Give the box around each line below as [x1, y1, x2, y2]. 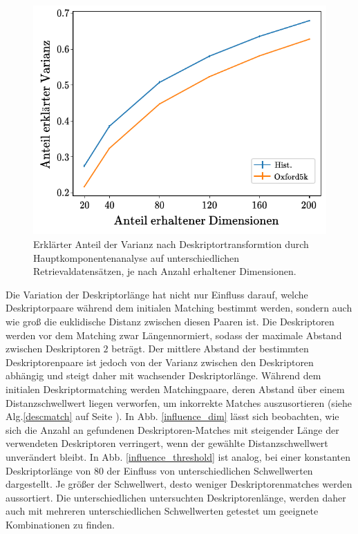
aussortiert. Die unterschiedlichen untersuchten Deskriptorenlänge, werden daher [6, 490, 346, 504]
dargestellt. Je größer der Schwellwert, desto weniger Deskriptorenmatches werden [6, 477, 352, 491]
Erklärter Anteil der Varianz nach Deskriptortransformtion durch [33, 237, 309, 251]
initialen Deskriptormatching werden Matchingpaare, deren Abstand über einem [6, 381, 345, 396]
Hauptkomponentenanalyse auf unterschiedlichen [33, 250, 240, 265]
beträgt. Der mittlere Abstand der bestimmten [111, 341, 309, 356]
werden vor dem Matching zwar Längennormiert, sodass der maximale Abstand [6, 327, 342, 342]
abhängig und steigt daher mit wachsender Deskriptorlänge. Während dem [6, 368, 321, 383]
